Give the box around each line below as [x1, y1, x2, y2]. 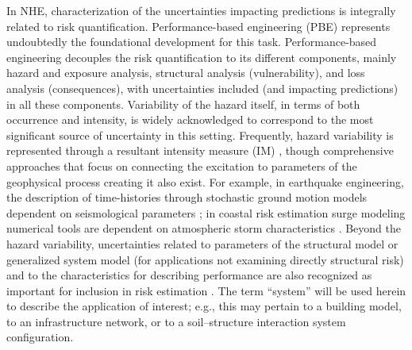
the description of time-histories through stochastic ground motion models [6, 189, 368, 206]
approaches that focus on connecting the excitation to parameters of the [6, 157, 357, 174]
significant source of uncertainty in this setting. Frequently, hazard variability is [6, 126, 394, 143]
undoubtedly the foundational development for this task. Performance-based [6, 33, 377, 50]
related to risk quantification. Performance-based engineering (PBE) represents [6, 17, 391, 34]
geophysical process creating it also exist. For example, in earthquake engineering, [6, 173, 404, 190]
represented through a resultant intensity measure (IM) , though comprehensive [6, 142, 394, 159]
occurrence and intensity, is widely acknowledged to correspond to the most [6, 111, 374, 128]
